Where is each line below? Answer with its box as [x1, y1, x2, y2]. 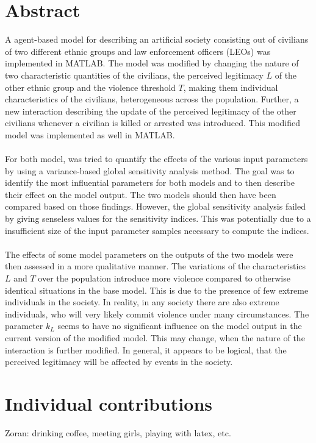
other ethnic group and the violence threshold [5, 80, 176, 93]
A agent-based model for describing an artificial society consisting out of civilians [5, 33, 309, 46]
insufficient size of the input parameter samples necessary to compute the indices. [5, 224, 309, 236]
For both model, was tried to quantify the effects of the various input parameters [5, 152, 308, 165]
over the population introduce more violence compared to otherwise [38, 272, 290, 284]
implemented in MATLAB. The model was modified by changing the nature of [5, 57, 299, 69]
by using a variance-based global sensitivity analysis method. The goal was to [5, 164, 295, 177]
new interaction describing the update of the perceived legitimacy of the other [5, 104, 296, 117]
